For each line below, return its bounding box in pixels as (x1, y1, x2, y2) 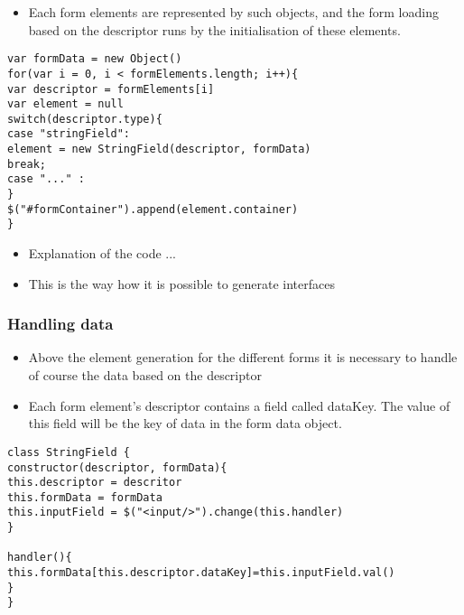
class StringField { (7, 445, 131, 459)
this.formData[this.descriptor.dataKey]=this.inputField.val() (7, 566, 395, 580)
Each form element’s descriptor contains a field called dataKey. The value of (28, 396, 450, 415)
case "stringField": (7, 127, 131, 141)
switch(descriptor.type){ (7, 112, 162, 126)
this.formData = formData (7, 490, 162, 504)
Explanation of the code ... (28, 244, 176, 263)
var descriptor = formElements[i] (7, 82, 215, 96)
